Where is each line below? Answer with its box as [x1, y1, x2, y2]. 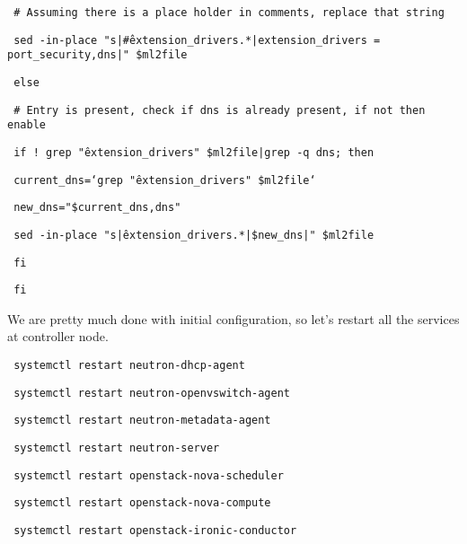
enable [7, 118, 46, 132]
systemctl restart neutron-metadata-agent [13, 414, 271, 427]
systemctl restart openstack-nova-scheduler [13, 469, 284, 482]
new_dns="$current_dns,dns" [13, 201, 181, 215]
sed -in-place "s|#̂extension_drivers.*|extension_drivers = [13, 33, 381, 47]
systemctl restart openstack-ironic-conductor [13, 524, 297, 537]
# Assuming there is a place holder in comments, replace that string [13, 6, 445, 19]
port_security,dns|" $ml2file [7, 48, 188, 62]
